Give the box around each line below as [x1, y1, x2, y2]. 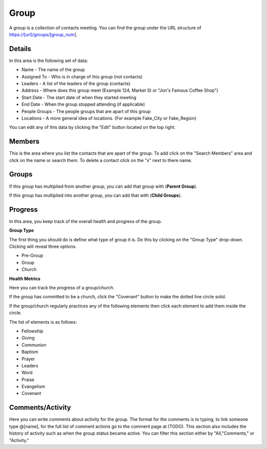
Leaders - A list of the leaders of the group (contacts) [21, 81, 131, 87]
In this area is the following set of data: [9, 57, 89, 63]
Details [9, 45, 32, 53]
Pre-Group [21, 253, 44, 259]
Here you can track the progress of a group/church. [9, 284, 115, 290]
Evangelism [21, 384, 45, 390]
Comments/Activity [9, 403, 71, 412]
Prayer [21, 356, 35, 362]
